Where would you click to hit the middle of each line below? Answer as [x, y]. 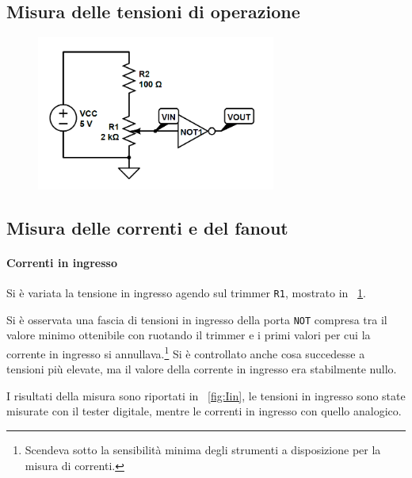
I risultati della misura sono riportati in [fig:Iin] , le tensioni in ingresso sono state [206, 395]
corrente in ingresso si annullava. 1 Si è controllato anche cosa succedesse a [186, 352]
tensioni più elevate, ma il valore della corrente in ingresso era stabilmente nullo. [202, 369]
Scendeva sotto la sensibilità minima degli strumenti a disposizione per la [203, 449]
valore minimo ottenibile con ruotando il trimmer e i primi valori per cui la [189, 335]
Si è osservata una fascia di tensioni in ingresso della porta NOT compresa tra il [197, 319]
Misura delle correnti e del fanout [147, 227]
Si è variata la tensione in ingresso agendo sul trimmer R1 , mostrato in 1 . [186, 293]
